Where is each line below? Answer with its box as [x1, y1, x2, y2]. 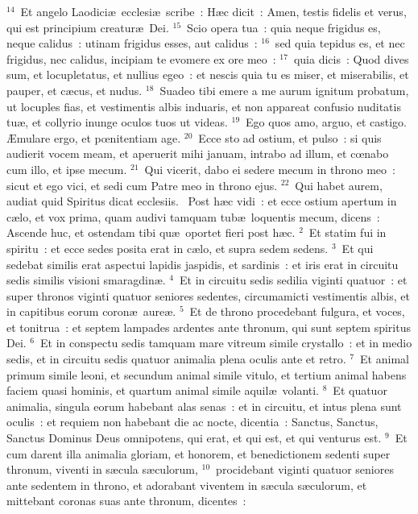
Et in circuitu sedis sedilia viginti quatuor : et [180, 272, 408, 288]
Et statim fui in [308, 224, 387, 241]
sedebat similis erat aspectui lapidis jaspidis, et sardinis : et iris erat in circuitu [6, 255, 399, 272]
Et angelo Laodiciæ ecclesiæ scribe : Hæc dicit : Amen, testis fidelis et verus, [20, 3, 407, 19]
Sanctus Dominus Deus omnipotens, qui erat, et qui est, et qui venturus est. [6, 429, 382, 446]
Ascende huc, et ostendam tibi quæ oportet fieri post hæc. [6, 224, 296, 241]
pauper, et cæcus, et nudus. [6, 81, 143, 98]
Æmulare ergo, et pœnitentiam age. [6, 129, 181, 146]
